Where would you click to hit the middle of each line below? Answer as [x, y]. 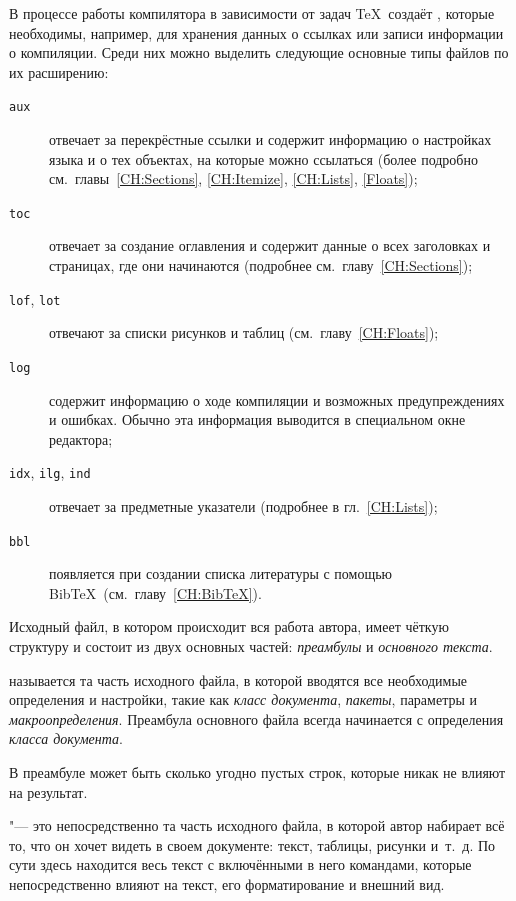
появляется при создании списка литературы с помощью [221, 573]
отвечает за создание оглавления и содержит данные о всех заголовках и [270, 245]
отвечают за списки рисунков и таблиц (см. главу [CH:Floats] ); [244, 332]
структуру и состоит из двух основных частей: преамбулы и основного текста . [251, 646]
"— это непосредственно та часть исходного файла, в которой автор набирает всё [257, 825]
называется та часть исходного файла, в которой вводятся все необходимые [238, 679]
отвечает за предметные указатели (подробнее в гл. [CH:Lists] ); [243, 506]
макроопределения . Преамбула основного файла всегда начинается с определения [256, 718]
